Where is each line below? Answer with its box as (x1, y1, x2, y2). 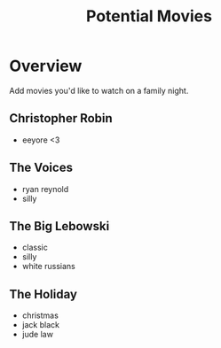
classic (21, 242, 49, 253)
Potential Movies (85, 6, 213, 27)
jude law (21, 329, 53, 340)
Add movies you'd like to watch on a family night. (9, 85, 189, 96)
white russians (21, 261, 75, 272)
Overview (9, 56, 83, 76)
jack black (21, 320, 60, 330)
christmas (21, 310, 59, 321)
